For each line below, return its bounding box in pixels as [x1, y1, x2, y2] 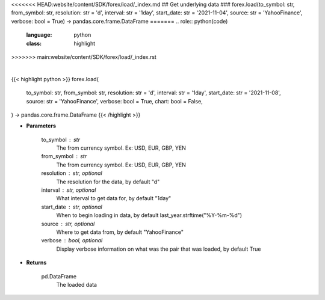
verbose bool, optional [41, 237, 103, 244]
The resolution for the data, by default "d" [56, 178, 160, 185]
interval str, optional [41, 186, 96, 194]
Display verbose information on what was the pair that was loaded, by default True [56, 245, 261, 253]
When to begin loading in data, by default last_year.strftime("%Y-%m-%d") [56, 212, 243, 219]
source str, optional [41, 220, 95, 227]
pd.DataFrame [41, 272, 77, 280]
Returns [26, 259, 47, 266]
